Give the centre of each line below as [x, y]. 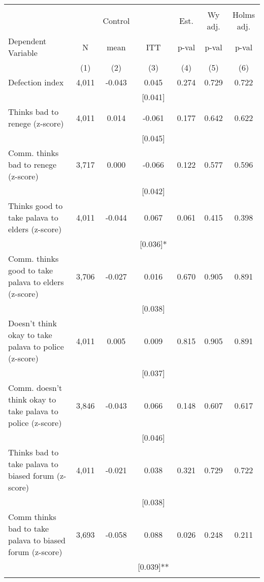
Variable [23, 53]
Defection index [36, 82]
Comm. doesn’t [35, 388]
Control [116, 20]
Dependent [27, 41]
